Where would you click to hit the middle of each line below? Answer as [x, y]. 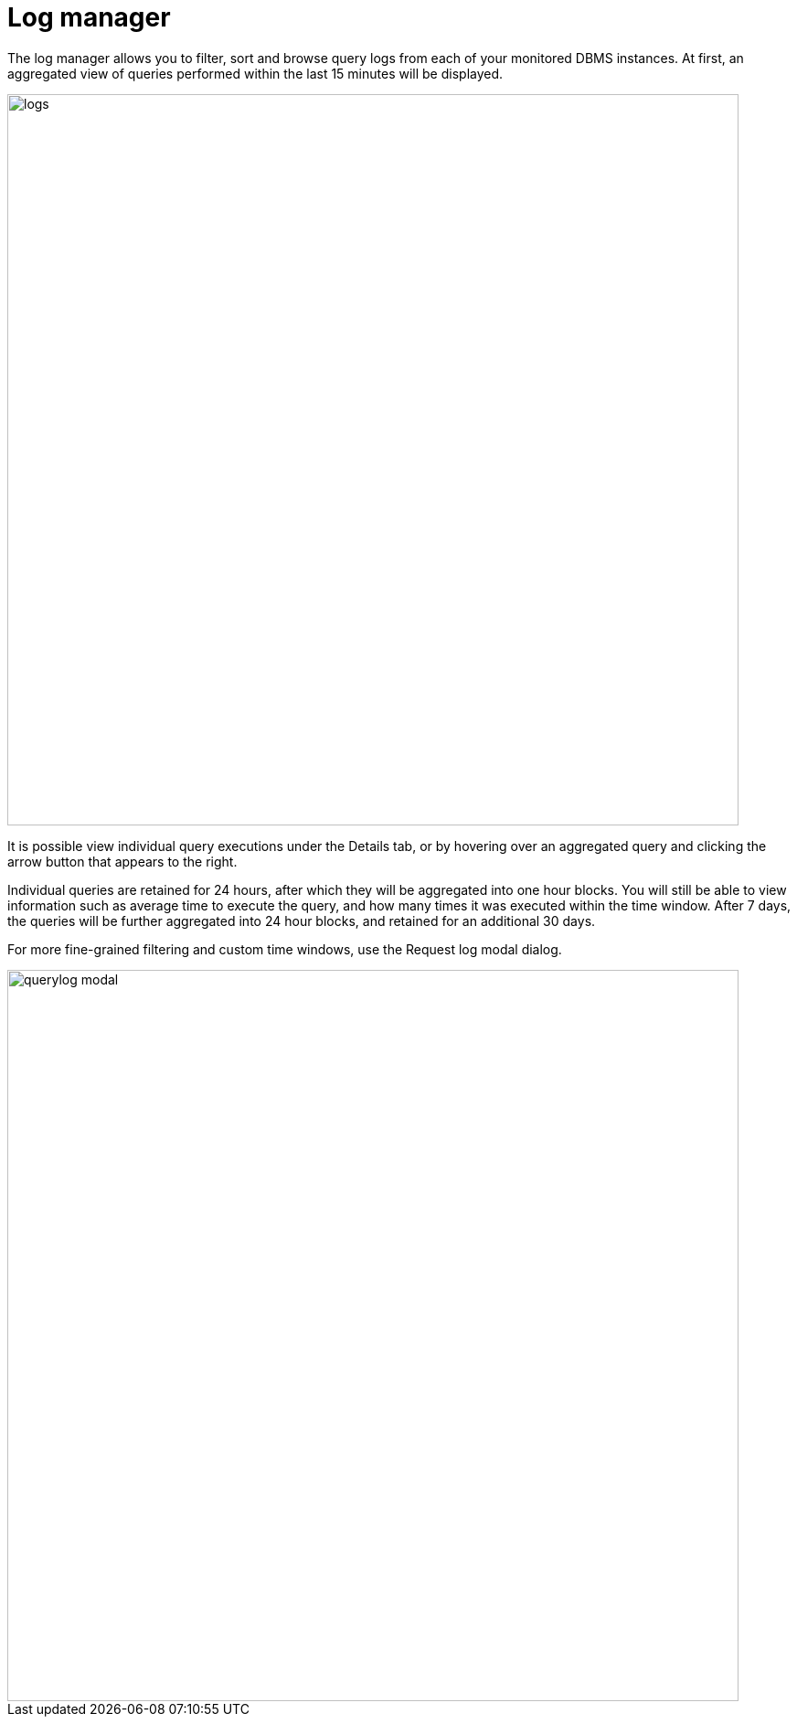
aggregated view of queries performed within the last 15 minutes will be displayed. [255, 73]
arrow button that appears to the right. [122, 861]
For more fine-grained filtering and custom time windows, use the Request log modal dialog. [285, 949]
